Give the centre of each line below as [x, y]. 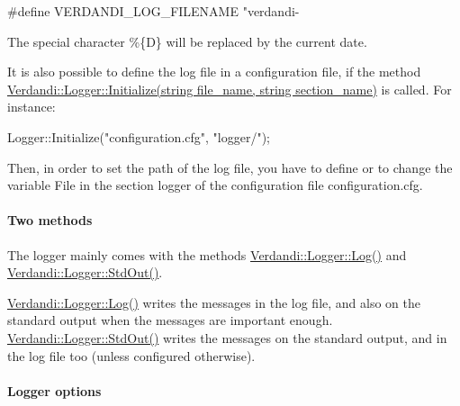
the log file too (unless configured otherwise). [131, 355]
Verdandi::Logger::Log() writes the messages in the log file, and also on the [214, 302]
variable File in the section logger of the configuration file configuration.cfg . [215, 185]
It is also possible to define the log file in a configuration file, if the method [214, 72]
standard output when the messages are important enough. [170, 320]
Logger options [54, 390]
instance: [32, 107]
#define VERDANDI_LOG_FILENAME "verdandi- [153, 11]
